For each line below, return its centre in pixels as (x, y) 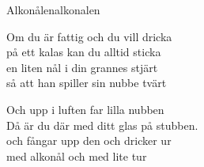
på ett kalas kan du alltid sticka (84, 52)
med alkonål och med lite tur (77, 156)
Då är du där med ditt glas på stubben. (102, 125)
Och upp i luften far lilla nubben (85, 109)
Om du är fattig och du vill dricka (89, 36)
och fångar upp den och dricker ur (89, 140)
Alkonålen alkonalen (53, 9)
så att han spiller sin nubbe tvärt (87, 83)
